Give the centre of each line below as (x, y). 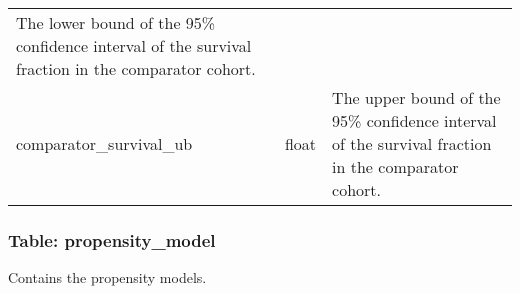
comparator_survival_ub (104, 143)
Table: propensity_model (112, 239)
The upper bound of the (416, 97)
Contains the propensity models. (107, 277)
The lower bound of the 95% (116, 22)
